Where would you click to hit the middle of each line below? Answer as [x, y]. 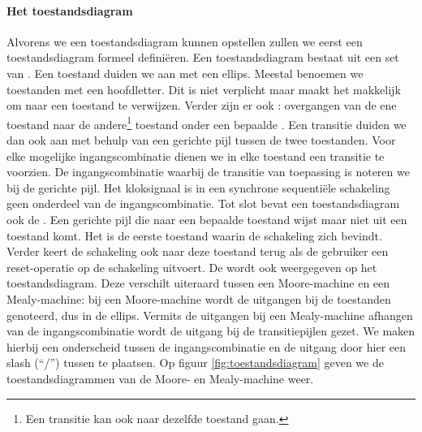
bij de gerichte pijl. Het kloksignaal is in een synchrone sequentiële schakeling [198, 187]
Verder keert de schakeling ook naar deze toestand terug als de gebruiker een [198, 251]
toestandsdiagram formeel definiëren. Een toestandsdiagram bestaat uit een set [203, 57]
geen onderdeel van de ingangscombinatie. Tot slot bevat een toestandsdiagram [203, 203]
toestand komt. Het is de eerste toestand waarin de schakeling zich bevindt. [194, 235]
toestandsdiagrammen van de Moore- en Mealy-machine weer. [160, 378]
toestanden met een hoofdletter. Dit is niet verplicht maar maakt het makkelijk [204, 89]
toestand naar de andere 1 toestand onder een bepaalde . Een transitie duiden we [207, 123]
